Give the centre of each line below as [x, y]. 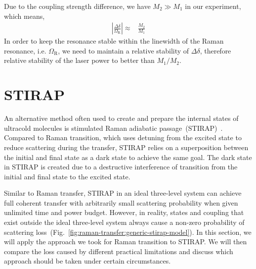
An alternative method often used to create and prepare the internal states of [121, 118]
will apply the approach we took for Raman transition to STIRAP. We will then [126, 242]
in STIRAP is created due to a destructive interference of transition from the [121, 167]
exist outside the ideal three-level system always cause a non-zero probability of [124, 222]
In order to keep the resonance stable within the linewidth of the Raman [114, 41]
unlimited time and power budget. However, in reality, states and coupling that [124, 212]
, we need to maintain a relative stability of [124, 50]
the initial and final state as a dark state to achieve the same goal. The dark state [128, 157]
